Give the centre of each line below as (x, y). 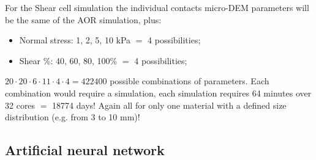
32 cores (20, 105)
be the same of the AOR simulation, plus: (83, 19)
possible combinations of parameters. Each (190, 81)
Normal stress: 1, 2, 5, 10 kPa (75, 40)
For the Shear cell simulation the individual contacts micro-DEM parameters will (157, 7)
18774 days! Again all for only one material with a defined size (169, 105)
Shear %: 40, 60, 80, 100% (68, 60)
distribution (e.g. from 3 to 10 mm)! (73, 117)
